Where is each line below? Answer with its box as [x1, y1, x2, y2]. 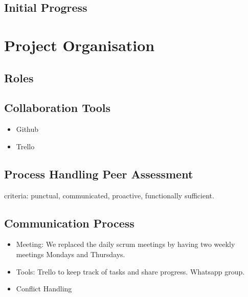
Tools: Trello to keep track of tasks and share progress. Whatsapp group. [16, 266, 245, 277]
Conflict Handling [16, 283, 72, 294]
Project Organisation [4, 34, 155, 55]
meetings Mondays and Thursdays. [16, 248, 125, 259]
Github [16, 124, 39, 134]
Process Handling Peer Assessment [4, 166, 193, 181]
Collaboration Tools [4, 100, 110, 116]
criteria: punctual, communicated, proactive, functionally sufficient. [4, 190, 214, 200]
